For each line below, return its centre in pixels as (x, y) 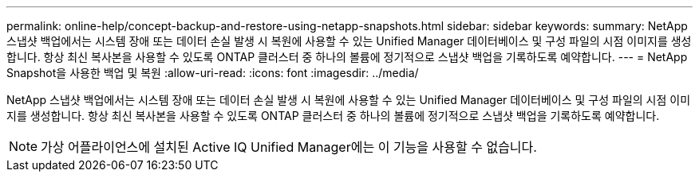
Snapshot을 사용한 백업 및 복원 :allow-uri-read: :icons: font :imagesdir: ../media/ (213, 73)
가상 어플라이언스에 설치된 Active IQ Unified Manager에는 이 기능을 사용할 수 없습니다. (289, 147)
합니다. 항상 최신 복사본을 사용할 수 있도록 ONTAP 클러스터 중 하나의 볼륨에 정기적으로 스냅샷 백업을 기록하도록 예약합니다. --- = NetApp (347, 57)
